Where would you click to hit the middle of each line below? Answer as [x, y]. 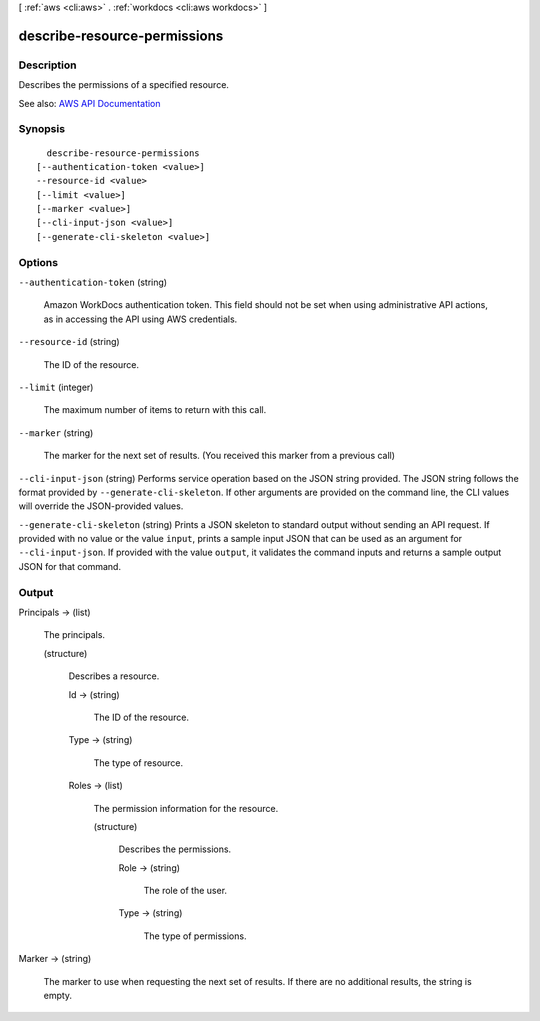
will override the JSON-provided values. [101, 506]
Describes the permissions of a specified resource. [124, 85]
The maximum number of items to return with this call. [155, 410]
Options [38, 262]
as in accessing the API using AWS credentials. [140, 319]
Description [47, 65]
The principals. [74, 635]
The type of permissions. [195, 936]
